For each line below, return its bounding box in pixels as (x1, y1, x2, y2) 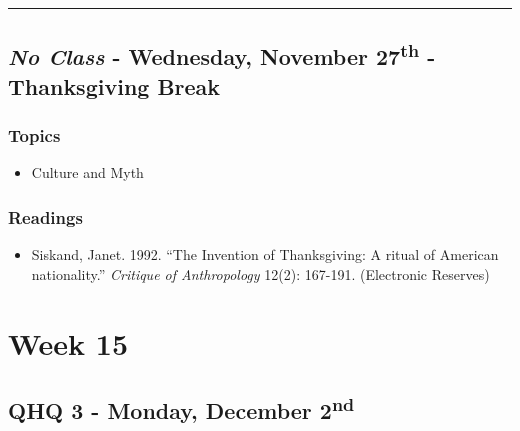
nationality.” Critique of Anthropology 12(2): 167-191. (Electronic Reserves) (31, 263, 490, 284)
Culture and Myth (31, 162, 144, 183)
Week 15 (8, 322, 129, 363)
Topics (8, 123, 61, 148)
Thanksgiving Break (8, 70, 221, 101)
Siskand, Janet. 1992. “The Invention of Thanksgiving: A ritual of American (31, 244, 499, 265)
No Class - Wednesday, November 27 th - (8, 37, 436, 72)
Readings (8, 204, 83, 229)
